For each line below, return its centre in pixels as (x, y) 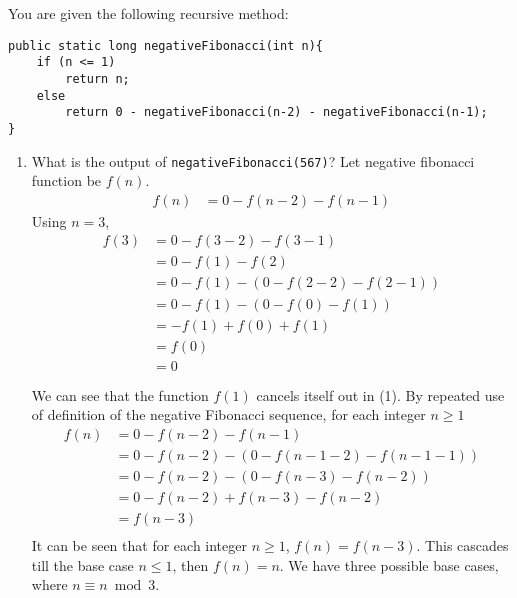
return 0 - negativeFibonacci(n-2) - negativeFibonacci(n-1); (276, 112)
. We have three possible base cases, (389, 564)
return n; (97, 78)
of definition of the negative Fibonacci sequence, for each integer (228, 414)
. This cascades (462, 545)
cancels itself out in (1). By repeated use (380, 394)
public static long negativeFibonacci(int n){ (165, 45)
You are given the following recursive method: (148, 13)
